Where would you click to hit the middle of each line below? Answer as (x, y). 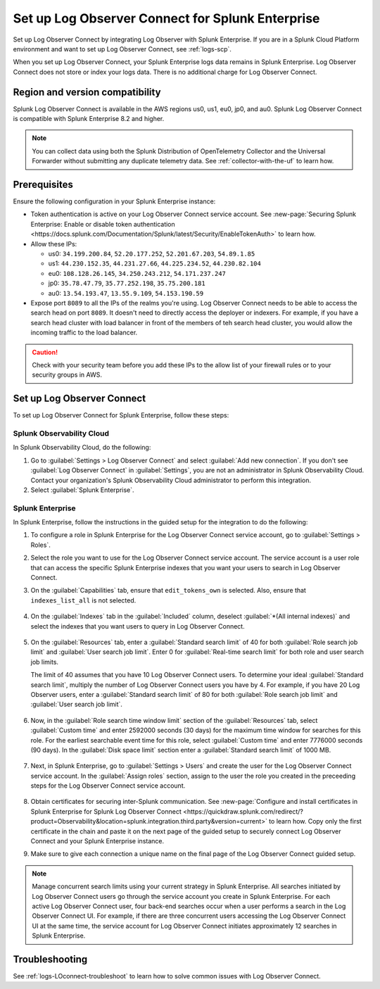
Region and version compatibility (87, 92)
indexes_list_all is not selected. (83, 600)
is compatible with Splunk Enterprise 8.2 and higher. (89, 119)
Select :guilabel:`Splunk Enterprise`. (82, 490)
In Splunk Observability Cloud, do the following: (82, 448)
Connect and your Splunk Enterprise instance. (97, 841)
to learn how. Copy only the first (315, 821)
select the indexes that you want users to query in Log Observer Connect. (138, 626)
